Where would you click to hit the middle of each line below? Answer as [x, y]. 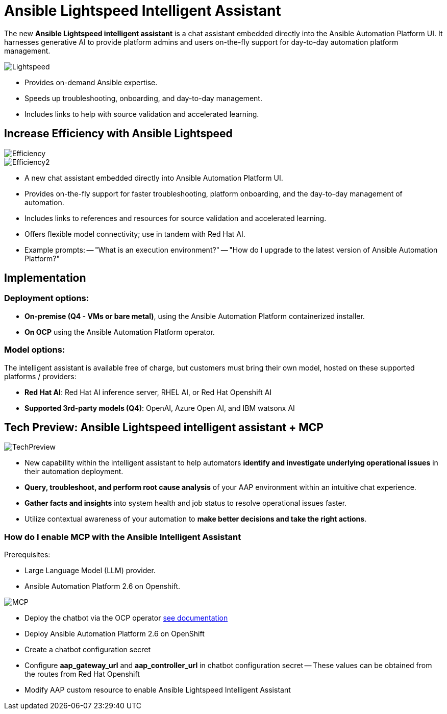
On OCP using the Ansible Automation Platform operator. [120, 332]
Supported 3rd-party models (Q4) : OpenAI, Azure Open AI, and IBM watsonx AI [160, 408]
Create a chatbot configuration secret [88, 650]
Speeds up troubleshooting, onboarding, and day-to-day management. [143, 98]
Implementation [45, 278]
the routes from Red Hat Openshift [82, 674]
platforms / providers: [40, 376]
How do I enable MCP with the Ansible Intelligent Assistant [123, 537]
